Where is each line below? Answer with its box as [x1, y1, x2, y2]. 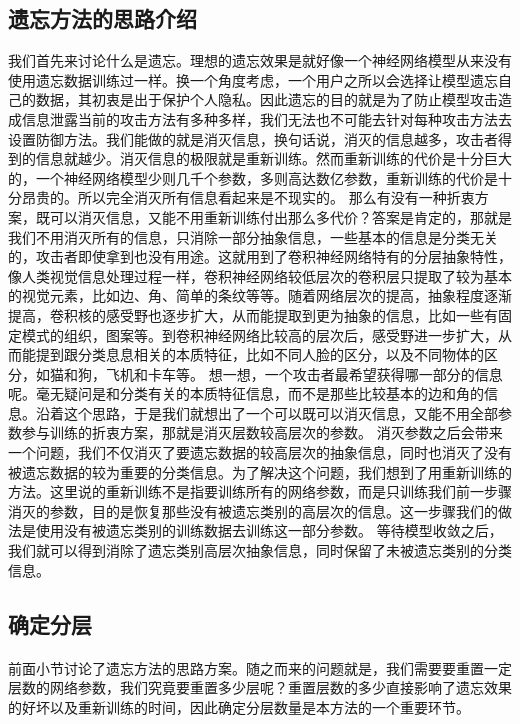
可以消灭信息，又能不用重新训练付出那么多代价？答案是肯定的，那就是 [49, 206, 512, 227]
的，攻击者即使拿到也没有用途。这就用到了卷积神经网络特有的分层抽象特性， [8, 246, 512, 267]
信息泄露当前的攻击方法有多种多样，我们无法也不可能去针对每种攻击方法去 [21, 108, 512, 129]
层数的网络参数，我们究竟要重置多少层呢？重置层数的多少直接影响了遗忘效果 [8, 677, 512, 698]
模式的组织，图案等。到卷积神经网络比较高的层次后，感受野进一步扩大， [21, 324, 498, 345]
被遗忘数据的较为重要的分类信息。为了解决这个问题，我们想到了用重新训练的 [8, 461, 512, 482]
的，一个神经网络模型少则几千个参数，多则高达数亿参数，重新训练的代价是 [8, 167, 498, 188]
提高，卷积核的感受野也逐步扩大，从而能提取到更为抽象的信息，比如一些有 [8, 304, 498, 325]
